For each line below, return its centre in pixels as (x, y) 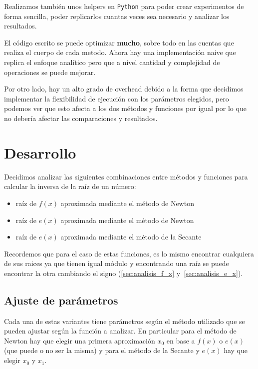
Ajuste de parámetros (61, 300)
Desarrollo (40, 152)
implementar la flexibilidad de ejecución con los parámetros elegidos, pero (117, 98)
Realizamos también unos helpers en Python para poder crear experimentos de (124, 6)
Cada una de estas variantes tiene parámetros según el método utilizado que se (125, 321)
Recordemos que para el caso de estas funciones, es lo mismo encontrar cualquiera (129, 253)
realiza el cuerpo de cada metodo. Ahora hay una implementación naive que (120, 52)
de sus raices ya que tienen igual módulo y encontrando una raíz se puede (117, 263)
